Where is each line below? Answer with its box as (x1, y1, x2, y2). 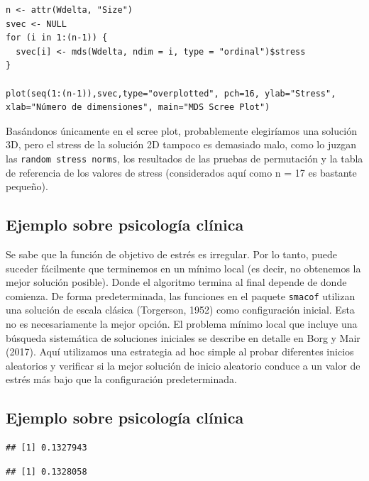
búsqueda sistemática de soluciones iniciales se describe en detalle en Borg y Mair (6, 330, 360, 345)
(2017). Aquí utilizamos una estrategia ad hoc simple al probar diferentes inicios (6, 344, 354, 359)
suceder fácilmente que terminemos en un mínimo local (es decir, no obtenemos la (6, 260, 361, 275)
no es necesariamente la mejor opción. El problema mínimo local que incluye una (6, 316, 358, 331)
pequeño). (6, 179, 48, 194)
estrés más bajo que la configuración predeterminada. (6, 372, 237, 387)
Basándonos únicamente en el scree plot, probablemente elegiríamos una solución (6, 123, 357, 138)
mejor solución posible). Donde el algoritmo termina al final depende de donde (6, 275, 347, 289)
